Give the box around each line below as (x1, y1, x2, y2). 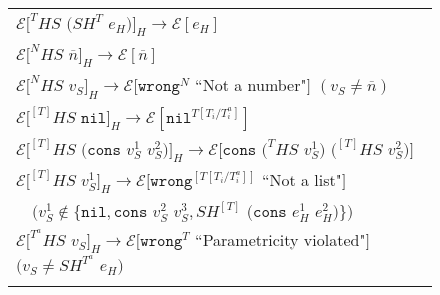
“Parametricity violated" (195, 227, 366, 251)
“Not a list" (261, 167, 342, 191)
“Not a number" (195, 73, 307, 97)
